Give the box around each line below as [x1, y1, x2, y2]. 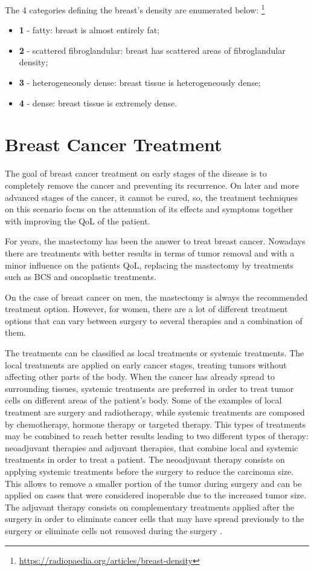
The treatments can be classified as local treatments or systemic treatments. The [5, 347, 304, 359]
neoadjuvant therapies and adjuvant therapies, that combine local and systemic [5, 441, 298, 454]
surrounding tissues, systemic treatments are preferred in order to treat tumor [5, 382, 294, 394]
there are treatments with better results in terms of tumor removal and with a [5, 246, 295, 259]
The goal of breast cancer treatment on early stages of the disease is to [5, 167, 267, 180]
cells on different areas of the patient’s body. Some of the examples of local [5, 394, 282, 406]
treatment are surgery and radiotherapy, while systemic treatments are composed [5, 406, 305, 419]
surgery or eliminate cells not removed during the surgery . [5, 524, 223, 537]
